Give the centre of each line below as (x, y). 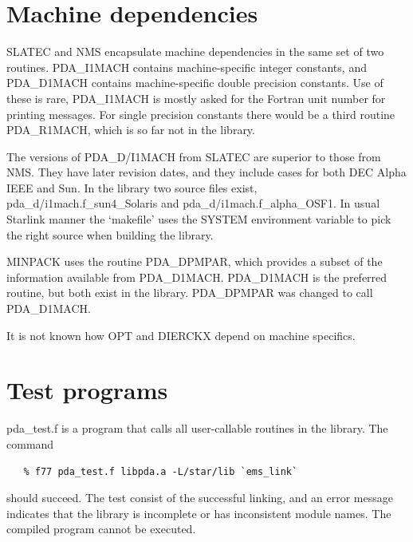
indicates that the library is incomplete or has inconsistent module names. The (199, 513)
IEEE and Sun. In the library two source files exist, (132, 187)
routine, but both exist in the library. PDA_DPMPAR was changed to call (190, 293)
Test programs (87, 390)
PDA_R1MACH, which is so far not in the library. (131, 130)
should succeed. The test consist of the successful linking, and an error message (200, 498)
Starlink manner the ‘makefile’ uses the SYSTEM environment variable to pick (199, 219)
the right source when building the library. (110, 234)
